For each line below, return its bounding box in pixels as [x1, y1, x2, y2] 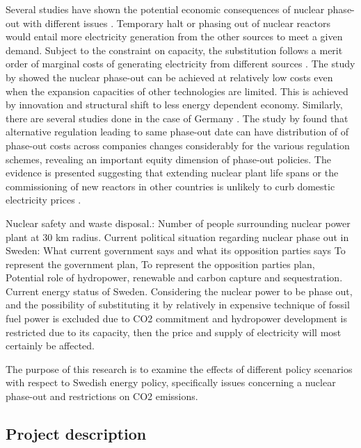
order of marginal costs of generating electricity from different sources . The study [6, 56, 355, 71]
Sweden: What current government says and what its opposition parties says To [6, 243, 346, 258]
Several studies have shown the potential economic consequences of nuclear [6, 2, 325, 16]
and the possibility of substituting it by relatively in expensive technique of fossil [6, 297, 350, 312]
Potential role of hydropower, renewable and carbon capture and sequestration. [6, 270, 343, 285]
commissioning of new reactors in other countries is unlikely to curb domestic [6, 179, 335, 193]
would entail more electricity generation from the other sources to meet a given [6, 29, 343, 44]
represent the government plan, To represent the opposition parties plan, [6, 256, 315, 271]
